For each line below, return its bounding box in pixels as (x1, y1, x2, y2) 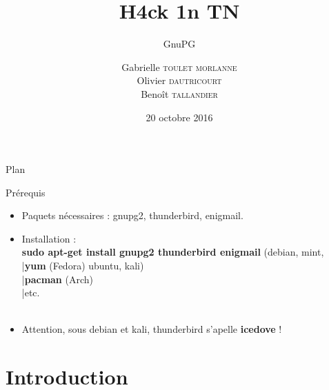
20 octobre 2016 (146, 110, 213, 124)
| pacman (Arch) (21, 271, 93, 286)
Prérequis (6, 185, 46, 199)
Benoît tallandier (141, 86, 218, 101)
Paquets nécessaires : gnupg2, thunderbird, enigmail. (21, 208, 243, 223)
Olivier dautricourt (137, 73, 222, 88)
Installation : (21, 231, 77, 245)
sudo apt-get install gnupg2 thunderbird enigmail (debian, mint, (21, 245, 324, 259)
